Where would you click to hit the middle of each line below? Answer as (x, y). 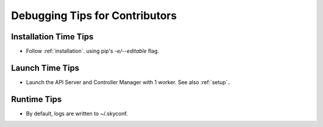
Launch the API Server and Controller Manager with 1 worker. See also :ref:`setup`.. (128, 82)
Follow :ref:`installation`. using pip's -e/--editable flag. (93, 51)
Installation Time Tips (52, 37)
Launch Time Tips (45, 68)
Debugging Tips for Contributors (94, 16)
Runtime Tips (36, 99)
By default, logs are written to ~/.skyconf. (77, 113)
